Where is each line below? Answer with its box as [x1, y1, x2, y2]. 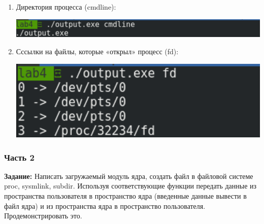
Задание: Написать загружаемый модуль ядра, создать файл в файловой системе [4, 170, 253, 181]
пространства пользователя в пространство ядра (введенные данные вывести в [4, 190, 247, 201]
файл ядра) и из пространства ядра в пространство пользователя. [4, 200, 206, 211]
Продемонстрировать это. [4, 210, 82, 221]
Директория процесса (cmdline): [16, 2, 116, 12]
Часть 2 [4, 151, 35, 163]
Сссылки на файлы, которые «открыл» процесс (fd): [16, 46, 179, 57]
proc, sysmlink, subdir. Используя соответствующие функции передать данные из [4, 180, 257, 191]
